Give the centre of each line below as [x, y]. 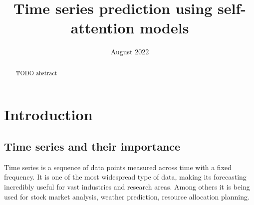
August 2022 [130, 52]
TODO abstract [36, 73]
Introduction [48, 114]
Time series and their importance [92, 146]
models [164, 28]
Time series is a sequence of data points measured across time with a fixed [118, 167]
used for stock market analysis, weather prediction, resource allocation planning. [127, 196]
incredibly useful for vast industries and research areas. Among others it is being [127, 186]
